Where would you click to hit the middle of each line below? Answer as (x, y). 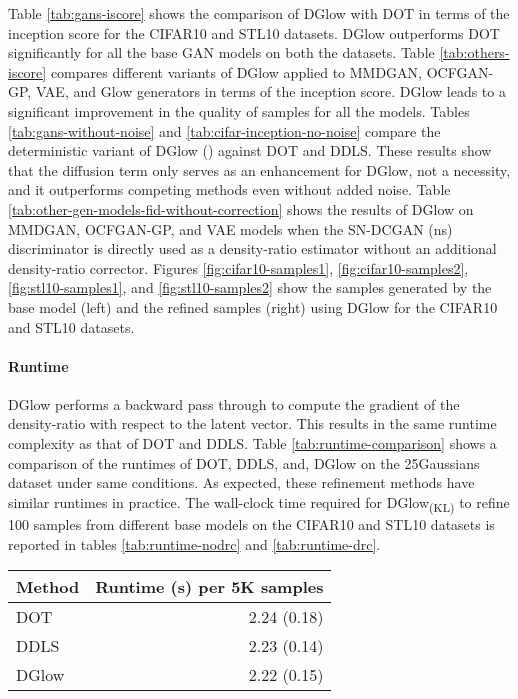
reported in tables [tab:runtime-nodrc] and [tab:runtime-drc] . (194, 543)
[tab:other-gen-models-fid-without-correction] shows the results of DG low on (241, 208)
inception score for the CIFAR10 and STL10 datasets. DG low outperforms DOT (254, 32)
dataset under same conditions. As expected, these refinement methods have (241, 482)
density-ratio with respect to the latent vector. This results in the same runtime (252, 423)
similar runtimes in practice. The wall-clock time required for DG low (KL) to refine (259, 503)
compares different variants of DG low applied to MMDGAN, (236, 71)
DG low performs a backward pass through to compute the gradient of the (234, 403)
